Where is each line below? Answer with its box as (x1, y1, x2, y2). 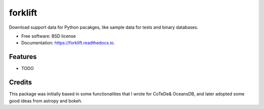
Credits (9, 78, 32, 87)
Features (9, 53, 37, 61)
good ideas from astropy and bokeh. (9, 98, 83, 104)
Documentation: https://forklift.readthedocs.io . (21, 40, 115, 46)
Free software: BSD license (21, 33, 76, 39)
